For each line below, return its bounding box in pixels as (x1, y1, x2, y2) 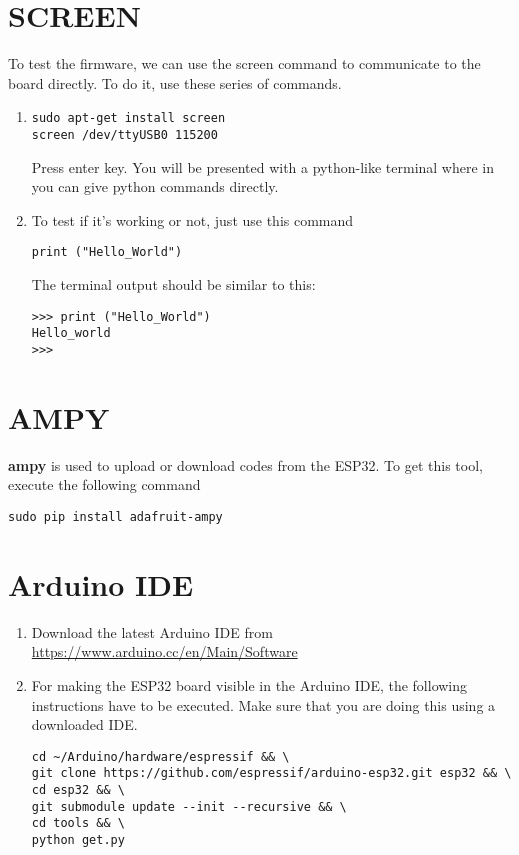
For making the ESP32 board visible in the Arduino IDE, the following (31, 674, 468, 695)
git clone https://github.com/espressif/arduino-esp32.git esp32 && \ (31, 766, 512, 781)
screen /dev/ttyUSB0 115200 (31, 127, 218, 142)
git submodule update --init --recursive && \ (31, 799, 347, 814)
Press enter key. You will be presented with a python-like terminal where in (31, 156, 495, 177)
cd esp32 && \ (31, 783, 125, 797)
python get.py (31, 832, 125, 847)
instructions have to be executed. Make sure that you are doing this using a (31, 694, 496, 715)
